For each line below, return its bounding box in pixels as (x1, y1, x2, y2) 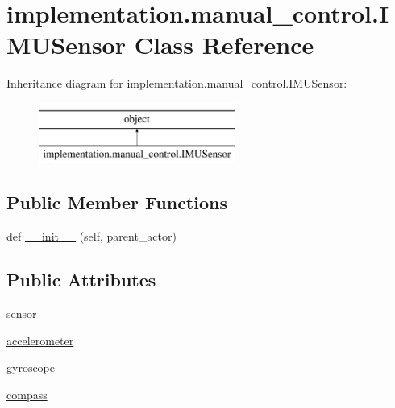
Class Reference (134, 28, 314, 61)
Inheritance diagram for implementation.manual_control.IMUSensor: (6, 75, 347, 92)
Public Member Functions (6, 190, 227, 215)
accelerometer (6, 332, 74, 348)
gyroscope (6, 359, 56, 376)
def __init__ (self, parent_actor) (6, 228, 177, 245)
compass (6, 385, 48, 402)
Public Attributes (6, 267, 156, 292)
